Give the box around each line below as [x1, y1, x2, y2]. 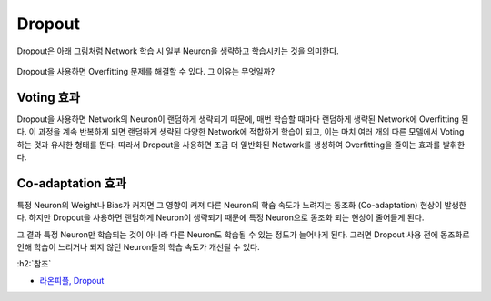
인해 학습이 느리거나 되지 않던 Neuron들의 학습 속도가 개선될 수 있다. [16, 242, 260, 253]
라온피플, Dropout [39, 275, 105, 286]
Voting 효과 [16, 89, 81, 105]
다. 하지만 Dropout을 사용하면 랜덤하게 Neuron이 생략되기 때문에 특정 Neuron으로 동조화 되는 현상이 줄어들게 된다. [16, 212, 425, 223]
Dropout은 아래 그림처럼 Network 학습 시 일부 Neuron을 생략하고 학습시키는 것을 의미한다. [16, 45, 340, 56]
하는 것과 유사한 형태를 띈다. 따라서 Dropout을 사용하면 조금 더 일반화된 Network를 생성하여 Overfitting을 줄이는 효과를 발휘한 [16, 139, 466, 150]
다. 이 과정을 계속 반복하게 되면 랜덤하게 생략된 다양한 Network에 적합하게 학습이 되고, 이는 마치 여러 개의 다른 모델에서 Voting [16, 126, 465, 137]
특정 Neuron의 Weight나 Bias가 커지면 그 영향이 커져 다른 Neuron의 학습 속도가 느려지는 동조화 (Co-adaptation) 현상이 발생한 [16, 199, 467, 210]
